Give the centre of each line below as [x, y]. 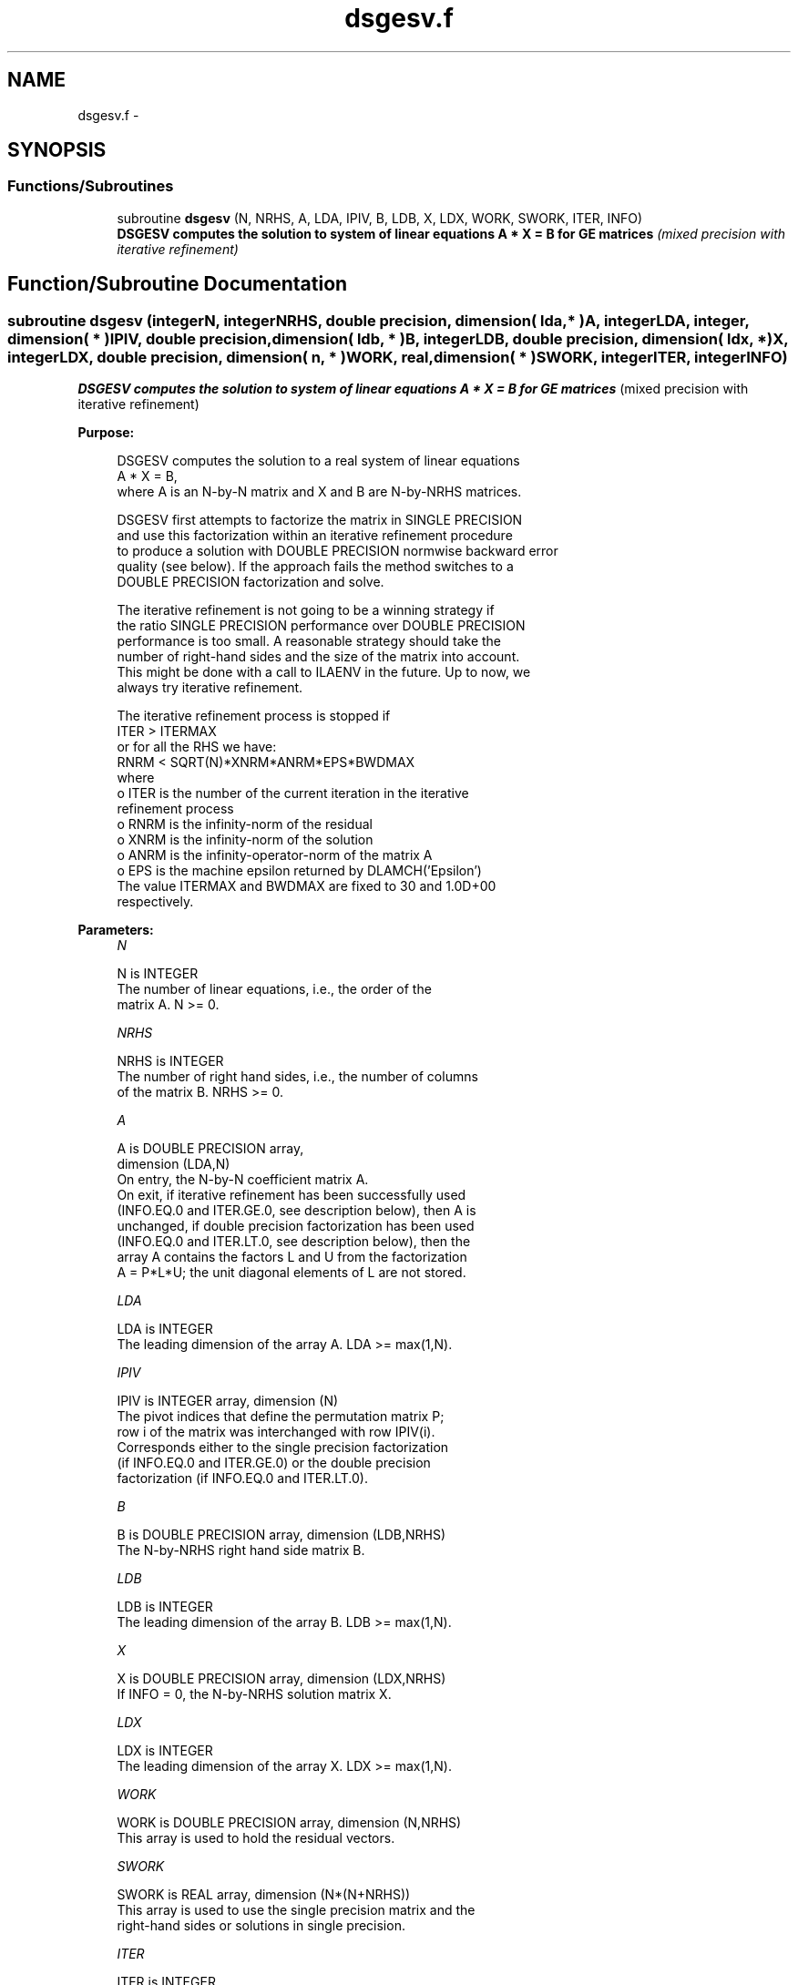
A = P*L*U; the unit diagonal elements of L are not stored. [292, 1273]
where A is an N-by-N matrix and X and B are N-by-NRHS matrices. [319, 492]
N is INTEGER [158, 974]
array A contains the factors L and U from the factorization [292, 1257]
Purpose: [106, 433]
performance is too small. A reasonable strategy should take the [309, 641]
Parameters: [116, 930]
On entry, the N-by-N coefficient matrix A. [243, 1180]
